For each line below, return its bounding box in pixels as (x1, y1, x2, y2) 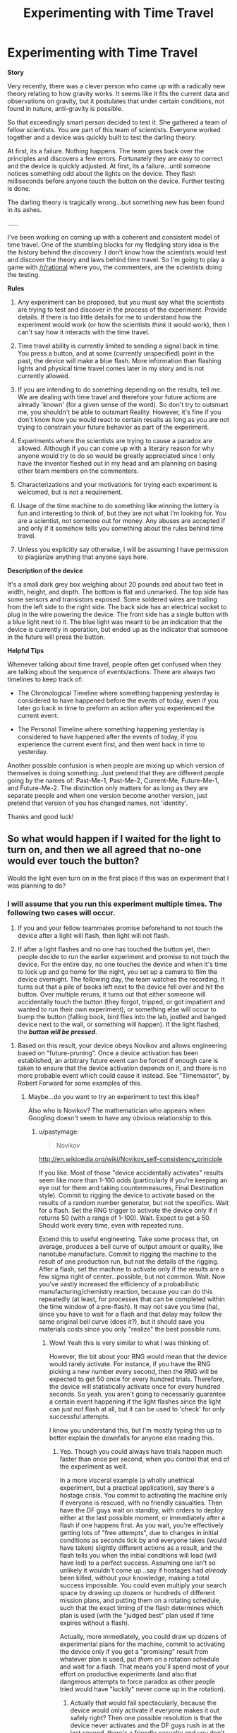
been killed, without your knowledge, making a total (59, 1574, 209, 1582)
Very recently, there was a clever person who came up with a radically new (7, 81, 226, 90)
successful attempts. (49, 1412, 111, 1421)
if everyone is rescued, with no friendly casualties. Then (59, 1498, 224, 1507)
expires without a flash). (59, 1619, 130, 1627)
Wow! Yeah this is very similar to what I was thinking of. (49, 1339, 210, 1347)
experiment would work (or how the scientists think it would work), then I (17, 320, 229, 329)
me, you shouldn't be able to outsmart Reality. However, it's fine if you (17, 408, 221, 416)
